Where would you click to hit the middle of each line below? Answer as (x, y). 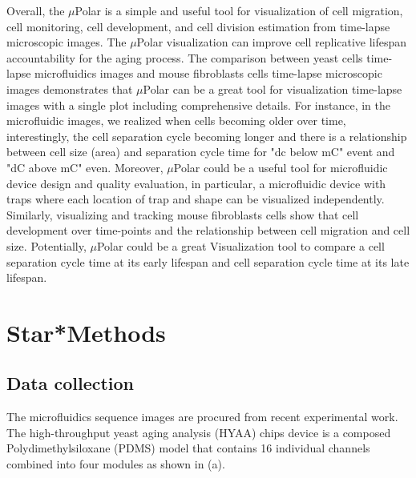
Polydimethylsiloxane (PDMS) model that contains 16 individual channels (188, 448)
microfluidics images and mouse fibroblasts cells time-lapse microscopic (208, 73)
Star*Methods (86, 332)
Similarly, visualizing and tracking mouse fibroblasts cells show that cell (183, 214)
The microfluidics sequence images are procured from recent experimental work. (202, 417)
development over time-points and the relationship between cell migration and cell (208, 230)
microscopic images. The (67, 42)
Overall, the (36, 10)
